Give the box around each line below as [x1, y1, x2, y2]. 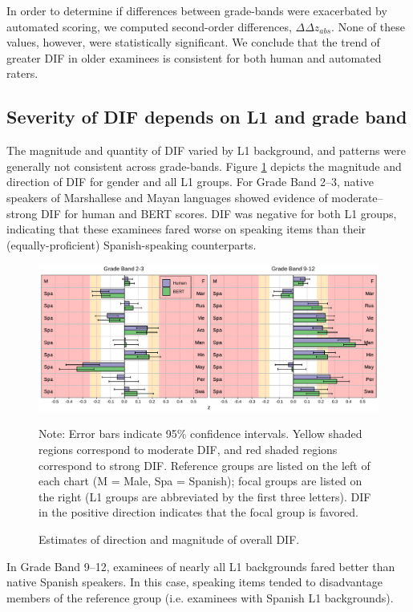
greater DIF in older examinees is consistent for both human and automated [6, 49, 382, 66]
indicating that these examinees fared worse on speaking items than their [6, 221, 366, 237]
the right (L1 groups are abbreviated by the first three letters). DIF [38, 488, 371, 505]
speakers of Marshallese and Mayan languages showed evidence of [6, 188, 328, 205]
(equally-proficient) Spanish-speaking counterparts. [6, 236, 257, 253]
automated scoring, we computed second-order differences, [6, 18, 292, 34]
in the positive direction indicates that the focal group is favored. [38, 504, 358, 521]
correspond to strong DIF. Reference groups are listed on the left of [38, 456, 370, 473]
